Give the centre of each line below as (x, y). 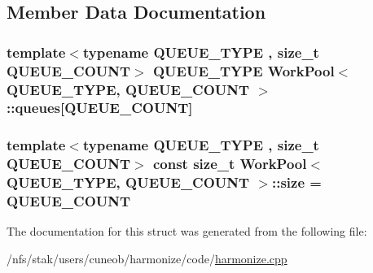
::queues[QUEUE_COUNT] (100, 108)
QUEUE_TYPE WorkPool (244, 70)
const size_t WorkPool (230, 164)
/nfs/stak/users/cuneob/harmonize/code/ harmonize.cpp (147, 258)
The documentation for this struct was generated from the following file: (187, 231)
